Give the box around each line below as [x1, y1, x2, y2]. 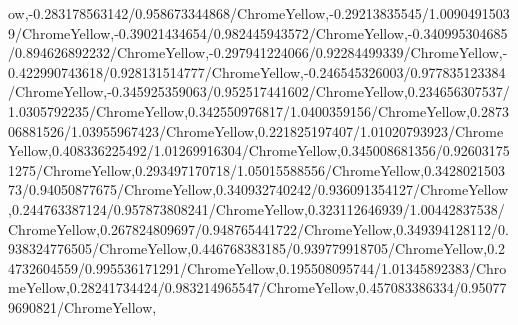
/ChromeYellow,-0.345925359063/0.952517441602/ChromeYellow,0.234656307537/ [8, 81, 510, 102]
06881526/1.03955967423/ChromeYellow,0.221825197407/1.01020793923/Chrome [8, 120, 504, 141]
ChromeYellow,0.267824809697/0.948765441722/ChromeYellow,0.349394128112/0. [8, 218, 509, 239]
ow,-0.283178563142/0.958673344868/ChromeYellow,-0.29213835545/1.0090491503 [8, 3, 510, 23]
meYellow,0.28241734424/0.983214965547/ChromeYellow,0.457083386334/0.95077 [8, 277, 507, 298]
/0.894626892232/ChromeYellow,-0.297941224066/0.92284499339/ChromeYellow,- [8, 42, 508, 63]
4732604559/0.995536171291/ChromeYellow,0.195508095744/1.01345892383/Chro [8, 257, 507, 278]
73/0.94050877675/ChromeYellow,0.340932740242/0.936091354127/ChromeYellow [8, 179, 509, 200]
